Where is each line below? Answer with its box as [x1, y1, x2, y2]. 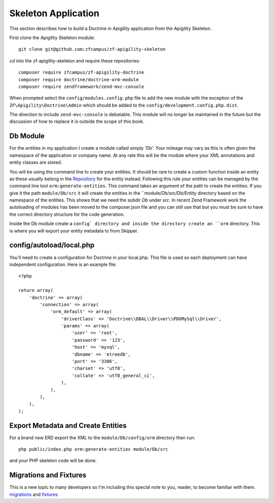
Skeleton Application [9, 8, 99, 19]
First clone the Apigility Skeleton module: [9, 35, 95, 41]
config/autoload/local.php [9, 241, 95, 250]
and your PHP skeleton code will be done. [9, 457, 97, 464]
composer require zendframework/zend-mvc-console [18, 84, 145, 89]
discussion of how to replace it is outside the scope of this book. [9, 118, 145, 124]
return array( [18, 287, 53, 293]
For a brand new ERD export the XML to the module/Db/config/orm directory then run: [9, 434, 195, 441]
